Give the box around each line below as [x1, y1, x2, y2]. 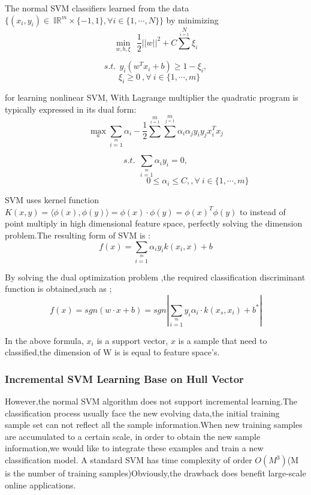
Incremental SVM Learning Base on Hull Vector [5, 371, 244, 386]
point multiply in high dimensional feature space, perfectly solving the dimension [5, 217, 303, 230]
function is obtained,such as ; [5, 282, 112, 295]
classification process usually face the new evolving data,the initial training [5, 406, 280, 419]
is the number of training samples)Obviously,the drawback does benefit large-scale [5, 467, 306, 479]
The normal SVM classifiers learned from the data [5, 2, 189, 14]
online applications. [5, 478, 76, 491]
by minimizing [166, 13, 219, 26]
